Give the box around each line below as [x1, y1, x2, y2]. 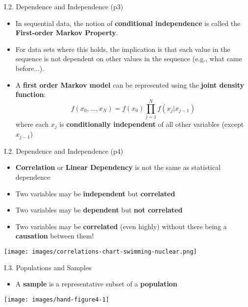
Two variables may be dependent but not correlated [15, 205, 183, 215]
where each [15, 118, 49, 129]
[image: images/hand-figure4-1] [4, 296, 109, 303]
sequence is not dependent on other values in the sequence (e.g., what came [15, 53, 242, 64]
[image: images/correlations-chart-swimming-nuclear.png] [4, 248, 197, 255]
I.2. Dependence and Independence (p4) [4, 145, 124, 156]
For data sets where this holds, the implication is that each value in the [15, 44, 230, 54]
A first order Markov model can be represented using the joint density [15, 79, 245, 90]
